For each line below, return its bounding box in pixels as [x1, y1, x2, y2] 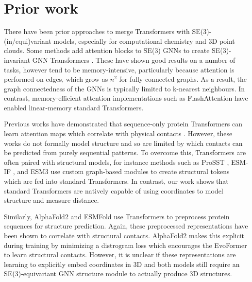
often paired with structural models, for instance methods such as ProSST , [4, 157, 229, 167]
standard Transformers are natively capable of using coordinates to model [4, 185, 223, 195]
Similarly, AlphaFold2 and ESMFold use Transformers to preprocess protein [4, 211, 230, 221]
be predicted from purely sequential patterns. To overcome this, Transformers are [4, 147, 246, 158]
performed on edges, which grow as [4, 74, 108, 84]
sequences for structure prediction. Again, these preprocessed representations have [4, 221, 248, 231]
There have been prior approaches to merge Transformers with [4, 26, 190, 36]
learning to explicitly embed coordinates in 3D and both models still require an [4, 259, 240, 269]
